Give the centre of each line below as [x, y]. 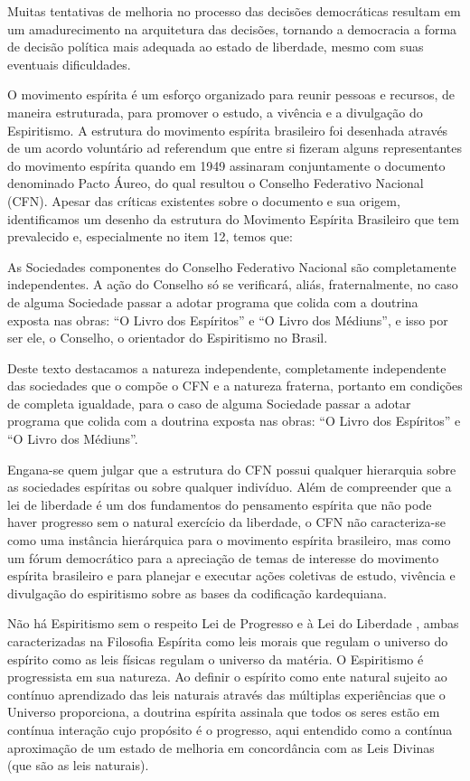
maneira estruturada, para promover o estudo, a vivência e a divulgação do [215, 112]
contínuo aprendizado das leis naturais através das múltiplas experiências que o [226, 694]
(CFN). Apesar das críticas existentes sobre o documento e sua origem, [204, 200]
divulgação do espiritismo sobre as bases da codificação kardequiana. [197, 593]
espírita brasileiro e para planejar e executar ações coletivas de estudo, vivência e [231, 575]
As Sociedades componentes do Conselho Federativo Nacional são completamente [232, 266]
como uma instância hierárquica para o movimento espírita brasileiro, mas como [229, 540]
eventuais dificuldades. [69, 64]
